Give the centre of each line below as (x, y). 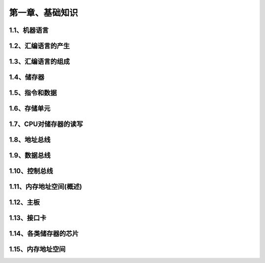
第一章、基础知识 (44, 13)
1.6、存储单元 (30, 109)
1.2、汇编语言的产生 (40, 46)
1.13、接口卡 (28, 218)
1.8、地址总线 (30, 140)
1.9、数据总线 (30, 155)
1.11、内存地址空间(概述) (46, 187)
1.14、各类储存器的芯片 (44, 234)
